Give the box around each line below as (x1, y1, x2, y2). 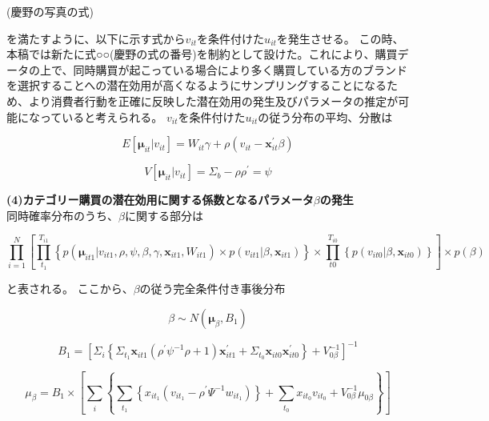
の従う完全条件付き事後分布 (139, 280, 286, 297)
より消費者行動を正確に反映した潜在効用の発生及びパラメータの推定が (28, 92, 399, 109)
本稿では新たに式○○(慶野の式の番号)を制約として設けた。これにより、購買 (6, 46, 398, 62)
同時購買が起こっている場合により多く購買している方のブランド (73, 61, 408, 78)
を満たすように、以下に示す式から (6, 30, 186, 46)
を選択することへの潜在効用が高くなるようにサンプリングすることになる (6, 77, 387, 94)
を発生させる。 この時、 (276, 30, 404, 46)
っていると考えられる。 (39, 108, 163, 125)
